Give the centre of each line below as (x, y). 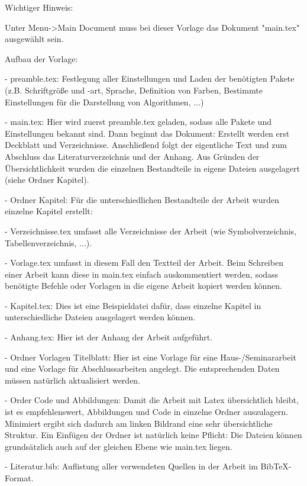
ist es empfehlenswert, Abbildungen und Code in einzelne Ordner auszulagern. (146, 412)
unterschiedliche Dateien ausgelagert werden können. (100, 317)
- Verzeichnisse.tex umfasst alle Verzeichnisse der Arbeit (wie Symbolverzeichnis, (151, 231)
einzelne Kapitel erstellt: (49, 211)
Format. (19, 478)
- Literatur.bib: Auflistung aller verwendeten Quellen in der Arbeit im (131, 466)
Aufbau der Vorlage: (41, 58)
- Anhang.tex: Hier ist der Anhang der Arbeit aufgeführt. (109, 337)
